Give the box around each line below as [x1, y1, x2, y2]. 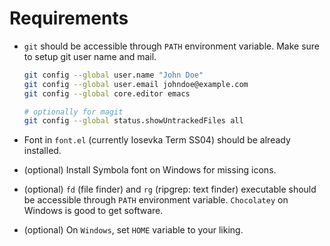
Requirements [9, 7, 129, 30]
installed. [23, 145, 62, 157]
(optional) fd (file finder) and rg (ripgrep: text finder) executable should [23, 183, 317, 196]
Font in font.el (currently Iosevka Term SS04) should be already [23, 134, 291, 146]
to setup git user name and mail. [23, 50, 157, 62]
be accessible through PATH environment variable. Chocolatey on [23, 194, 289, 206]
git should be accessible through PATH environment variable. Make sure [23, 40, 321, 52]
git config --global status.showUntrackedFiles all [23, 116, 244, 126]
